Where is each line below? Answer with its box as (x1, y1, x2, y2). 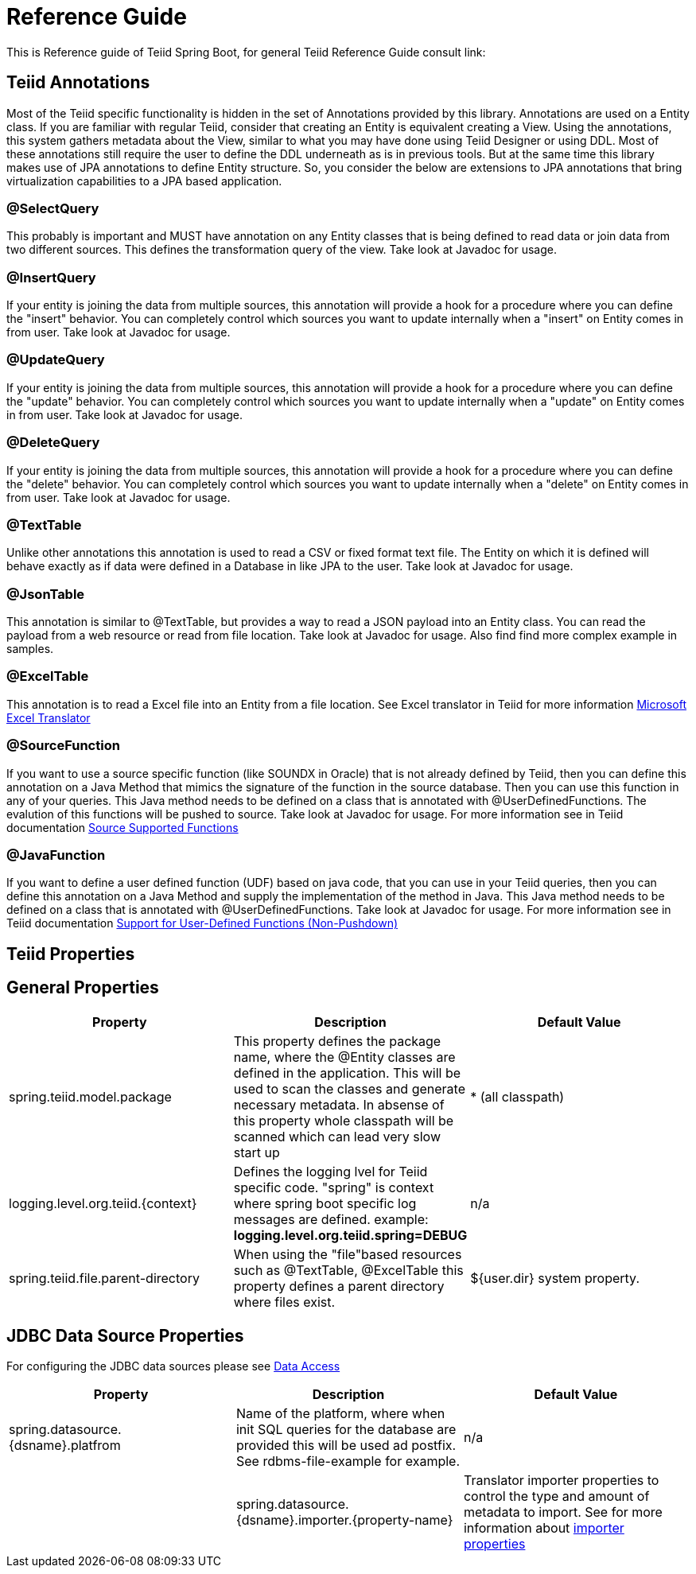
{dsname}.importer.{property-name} (235, 1512, 453, 1529)
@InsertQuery (6, 269, 96, 286)
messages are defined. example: (233, 1211, 429, 1227)
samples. (6, 642, 54, 656)
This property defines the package (233, 1032, 441, 1049)
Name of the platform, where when (235, 1405, 445, 1422)
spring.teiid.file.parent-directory (9, 1269, 200, 1286)
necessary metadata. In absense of (233, 1096, 445, 1113)
